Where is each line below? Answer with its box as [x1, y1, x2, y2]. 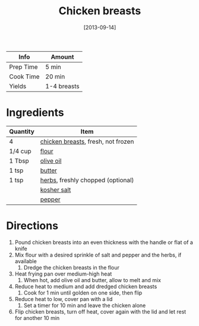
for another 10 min [14, 314, 60, 321]
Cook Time [9, 72, 40, 81]
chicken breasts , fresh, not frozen [40, 137, 134, 145]
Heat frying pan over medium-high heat [14, 270, 112, 277]
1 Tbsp [9, 156, 30, 164]
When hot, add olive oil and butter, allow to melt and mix [23, 276, 162, 283]
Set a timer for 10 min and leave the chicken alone [23, 302, 146, 309]
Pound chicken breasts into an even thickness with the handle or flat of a [14, 239, 193, 246]
